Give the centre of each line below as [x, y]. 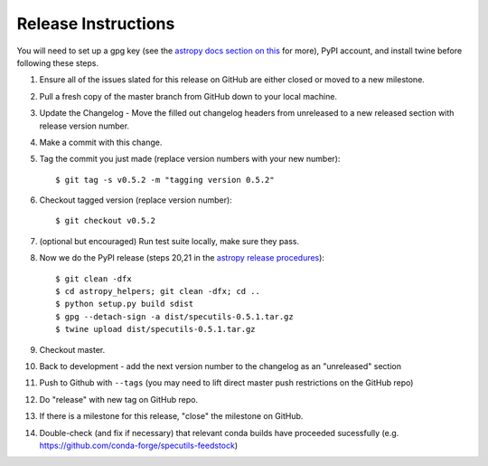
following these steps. [58, 62]
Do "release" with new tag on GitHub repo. [119, 399]
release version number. [84, 126]
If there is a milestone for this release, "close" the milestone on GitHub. [171, 416]
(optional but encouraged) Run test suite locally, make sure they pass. [169, 241]
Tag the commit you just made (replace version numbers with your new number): [190, 159]
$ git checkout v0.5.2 [106, 221]
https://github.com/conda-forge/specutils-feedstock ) [139, 445]
